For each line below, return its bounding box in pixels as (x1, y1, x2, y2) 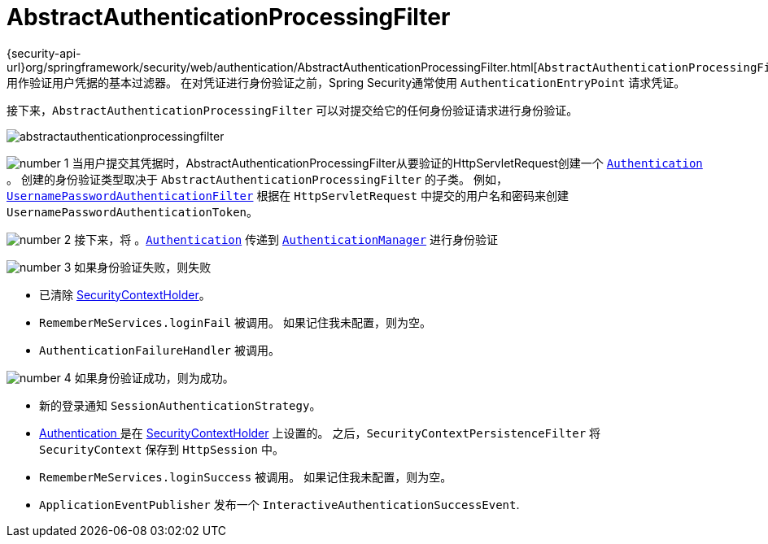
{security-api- (7, 46, 81, 60)
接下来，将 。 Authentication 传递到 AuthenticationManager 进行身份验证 (74, 232, 499, 246)
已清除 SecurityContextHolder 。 (39, 287, 211, 302)
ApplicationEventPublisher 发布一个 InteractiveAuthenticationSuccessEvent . (39, 497, 520, 511)
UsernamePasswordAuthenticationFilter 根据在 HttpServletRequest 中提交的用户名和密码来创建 (7, 188, 569, 202)
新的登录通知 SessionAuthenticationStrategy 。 (39, 398, 321, 412)
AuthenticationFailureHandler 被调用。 (39, 342, 280, 357)
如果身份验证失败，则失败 (74, 259, 212, 274)
